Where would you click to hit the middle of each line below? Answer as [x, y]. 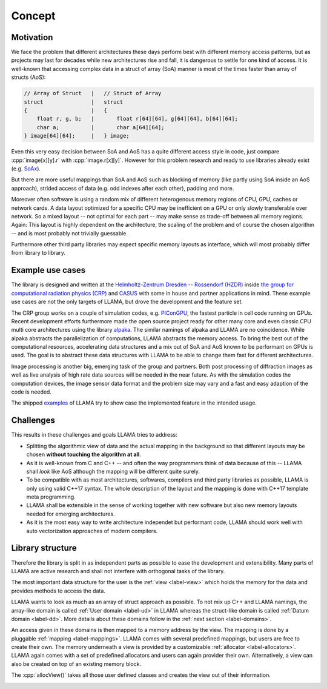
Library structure [44, 548]
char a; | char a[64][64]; [101, 127]
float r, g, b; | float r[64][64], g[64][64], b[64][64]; [137, 119]
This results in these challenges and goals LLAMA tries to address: [94, 435]
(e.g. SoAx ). [26, 168]
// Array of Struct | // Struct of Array [93, 93]
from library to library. [38, 253]
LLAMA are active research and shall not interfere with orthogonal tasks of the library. [118, 571]
